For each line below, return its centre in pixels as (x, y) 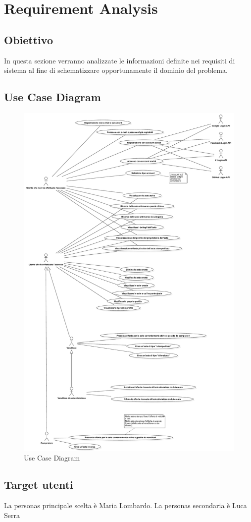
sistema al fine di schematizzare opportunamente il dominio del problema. (116, 70)
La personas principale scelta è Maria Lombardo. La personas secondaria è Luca (125, 505)
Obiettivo (28, 39)
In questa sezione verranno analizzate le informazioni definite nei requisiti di (120, 60)
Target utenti (39, 485)
